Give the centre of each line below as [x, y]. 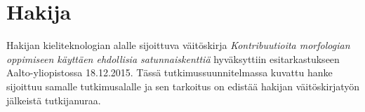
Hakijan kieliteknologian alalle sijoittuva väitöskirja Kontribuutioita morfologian [178, 45]
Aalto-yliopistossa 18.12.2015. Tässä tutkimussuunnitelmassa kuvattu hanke [170, 72]
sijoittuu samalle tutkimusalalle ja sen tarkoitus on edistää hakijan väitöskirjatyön [183, 86]
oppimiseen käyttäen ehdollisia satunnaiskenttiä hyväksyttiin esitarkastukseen [173, 58]
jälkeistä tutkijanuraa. [54, 100]
